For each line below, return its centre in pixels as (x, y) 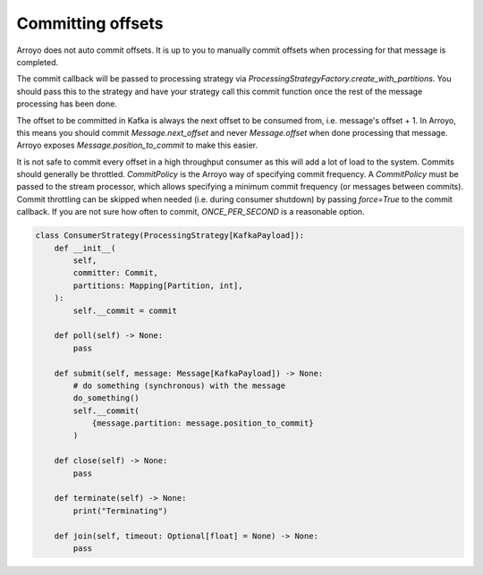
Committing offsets (90, 23)
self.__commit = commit (125, 310)
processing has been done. (67, 104)
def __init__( (85, 248)
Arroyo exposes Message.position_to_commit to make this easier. (137, 145)
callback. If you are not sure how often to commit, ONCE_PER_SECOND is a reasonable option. (191, 212)
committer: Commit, (115, 273)
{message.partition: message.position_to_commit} (203, 423)
